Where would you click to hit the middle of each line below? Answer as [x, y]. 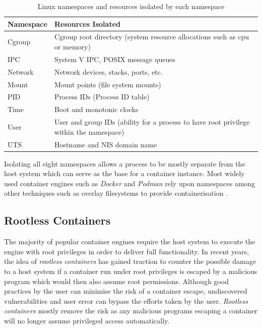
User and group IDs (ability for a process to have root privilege [152, 122]
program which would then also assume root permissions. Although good [116, 281]
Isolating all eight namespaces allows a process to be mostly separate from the [125, 163]
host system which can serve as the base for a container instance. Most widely [124, 173]
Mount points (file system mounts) [108, 84]
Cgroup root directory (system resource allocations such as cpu [151, 37]
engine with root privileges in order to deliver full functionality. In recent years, [127, 251]
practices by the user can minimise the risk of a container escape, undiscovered [126, 291]
